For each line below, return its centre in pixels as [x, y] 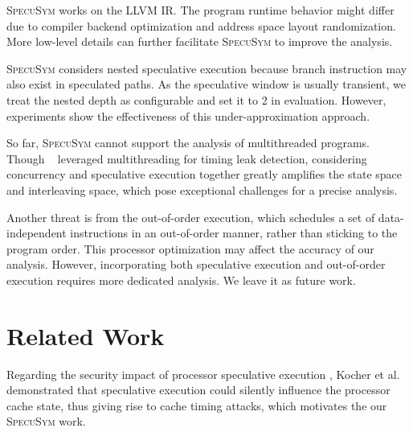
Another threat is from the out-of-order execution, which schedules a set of [191, 217]
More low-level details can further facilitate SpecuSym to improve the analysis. [200, 41]
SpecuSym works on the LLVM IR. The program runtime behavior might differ [200, 10]
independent [37, 233]
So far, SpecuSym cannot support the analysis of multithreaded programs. [188, 143]
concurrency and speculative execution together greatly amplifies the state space [204, 174]
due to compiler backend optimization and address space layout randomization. [201, 25]
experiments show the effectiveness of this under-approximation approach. [188, 115]
